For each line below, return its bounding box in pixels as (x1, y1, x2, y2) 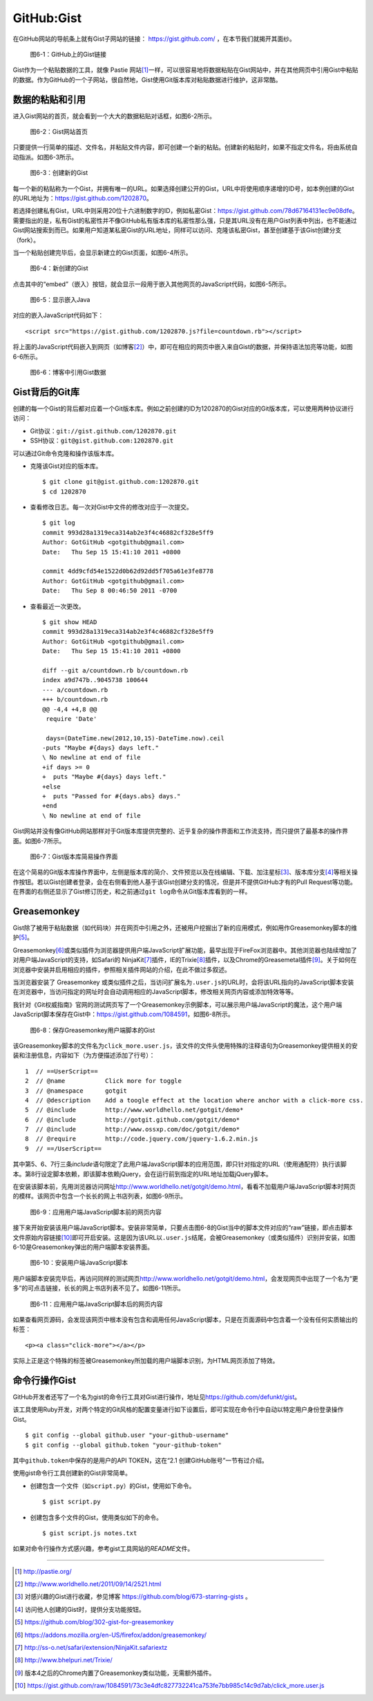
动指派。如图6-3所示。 (12, 153, 78, 161)
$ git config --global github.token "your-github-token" (25, 1441, 222, 1449)
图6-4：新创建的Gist (30, 264, 88, 272)
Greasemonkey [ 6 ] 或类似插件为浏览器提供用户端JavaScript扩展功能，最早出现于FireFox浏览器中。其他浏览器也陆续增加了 (12, 946, 357, 954)
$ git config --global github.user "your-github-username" (25, 1431, 229, 1439)
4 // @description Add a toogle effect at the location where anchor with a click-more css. (25, 1096, 364, 1104)
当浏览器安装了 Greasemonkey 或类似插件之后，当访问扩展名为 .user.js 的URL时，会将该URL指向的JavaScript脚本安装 (12, 978, 354, 986)
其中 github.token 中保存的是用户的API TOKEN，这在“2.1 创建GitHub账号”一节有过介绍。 (12, 1456, 269, 1465)
